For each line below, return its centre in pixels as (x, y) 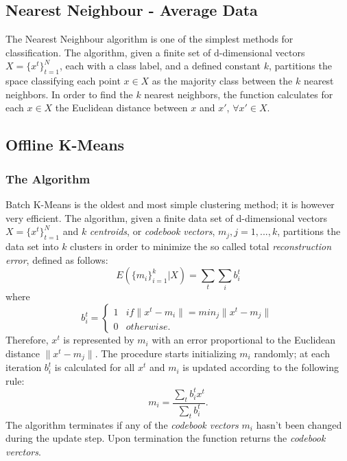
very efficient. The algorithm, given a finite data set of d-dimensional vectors (166, 217)
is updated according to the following (261, 367)
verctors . (23, 451)
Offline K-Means (65, 145)
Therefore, (27, 340)
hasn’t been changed (299, 424)
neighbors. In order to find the (69, 94)
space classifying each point (63, 81)
